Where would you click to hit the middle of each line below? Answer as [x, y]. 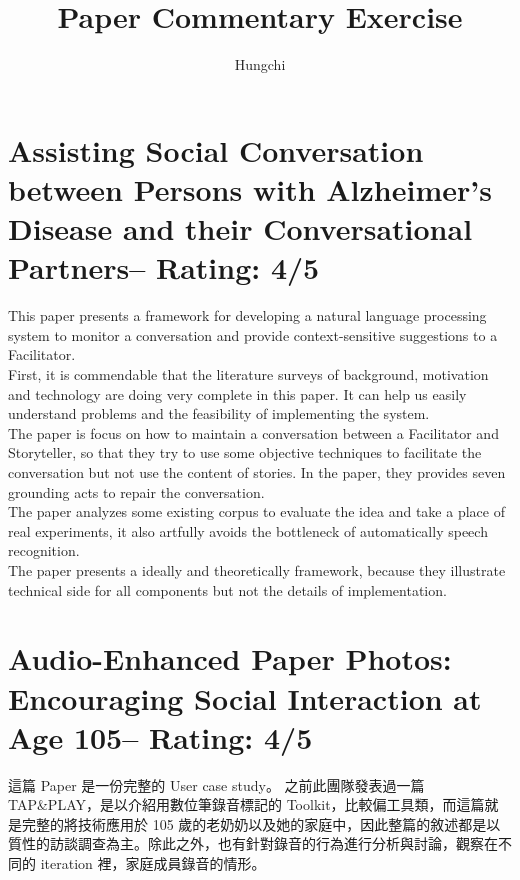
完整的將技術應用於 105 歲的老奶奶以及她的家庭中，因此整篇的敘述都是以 [261, 823]
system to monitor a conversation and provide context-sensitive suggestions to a [253, 334]
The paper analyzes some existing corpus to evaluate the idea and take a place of [256, 511]
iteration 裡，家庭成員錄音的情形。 [153, 863]
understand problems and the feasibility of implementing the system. [219, 413]
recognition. [44, 550]
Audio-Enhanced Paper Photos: [230, 658]
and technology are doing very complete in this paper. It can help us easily [237, 393]
